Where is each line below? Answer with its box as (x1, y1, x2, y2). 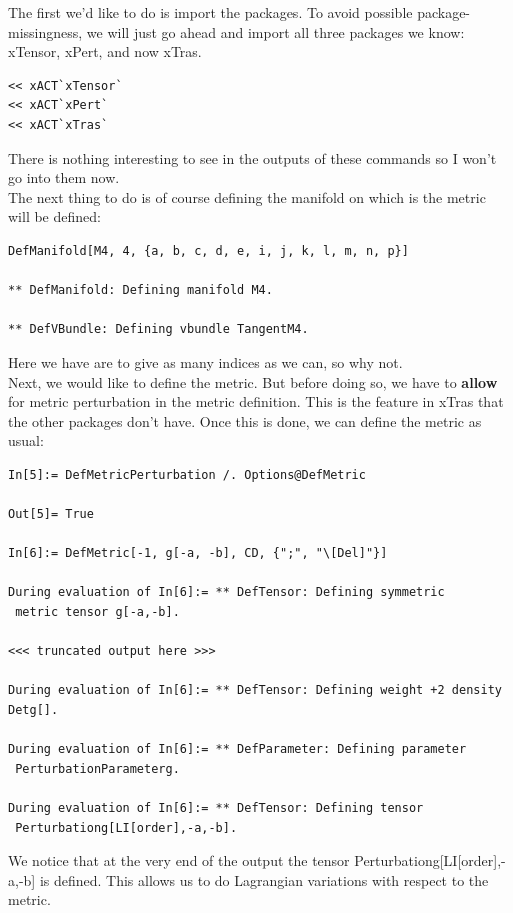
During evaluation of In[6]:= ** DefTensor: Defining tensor (8, 800, 424, 815)
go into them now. (8, 167, 120, 188)
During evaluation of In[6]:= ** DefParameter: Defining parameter (8, 742, 467, 757)
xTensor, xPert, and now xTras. (8, 41, 202, 62)
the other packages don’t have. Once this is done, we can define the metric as (8, 410, 482, 431)
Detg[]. (8, 703, 59, 717)
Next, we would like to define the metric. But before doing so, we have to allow (8, 371, 498, 392)
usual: (8, 430, 44, 451)
